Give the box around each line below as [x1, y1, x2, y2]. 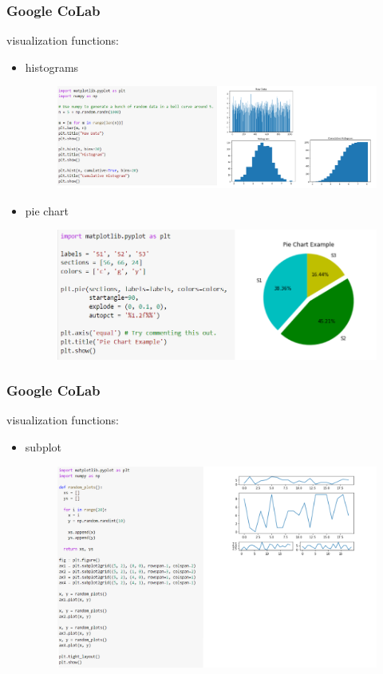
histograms [25, 58, 79, 75]
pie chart [25, 202, 69, 219]
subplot [25, 439, 62, 455]
